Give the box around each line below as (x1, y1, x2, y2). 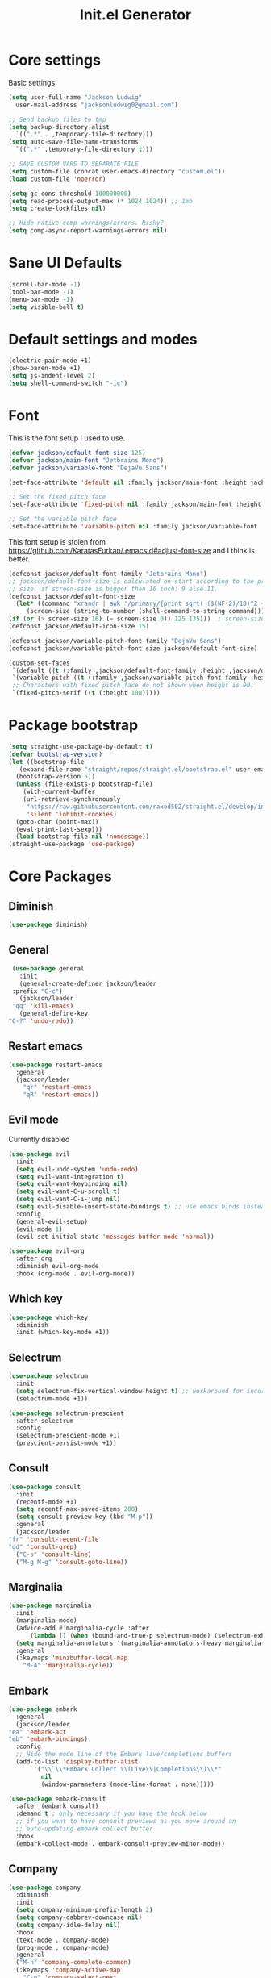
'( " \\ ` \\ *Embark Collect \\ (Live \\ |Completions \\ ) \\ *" (33, 1765, 222, 1773)
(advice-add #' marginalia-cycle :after (15, 1624, 150, 1632)
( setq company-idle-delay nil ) (15, 1921, 121, 1929)
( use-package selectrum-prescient (8, 1409, 125, 1417)
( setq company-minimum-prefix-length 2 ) (15, 1906, 153, 1914)
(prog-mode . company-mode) (15, 1943, 110, 1951)
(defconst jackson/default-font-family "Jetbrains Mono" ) (8, 570, 207, 578)
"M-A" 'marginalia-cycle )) (23, 1662, 114, 1670)
